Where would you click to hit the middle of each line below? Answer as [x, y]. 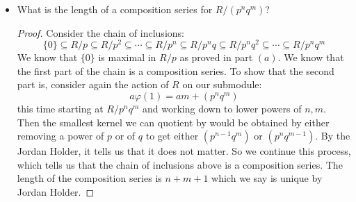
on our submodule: [222, 84]
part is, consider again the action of [93, 84]
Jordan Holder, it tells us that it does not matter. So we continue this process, [184, 151]
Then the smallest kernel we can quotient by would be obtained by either [173, 122]
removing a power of [60, 136]
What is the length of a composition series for [115, 9]
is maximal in [127, 57]
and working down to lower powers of [222, 109]
